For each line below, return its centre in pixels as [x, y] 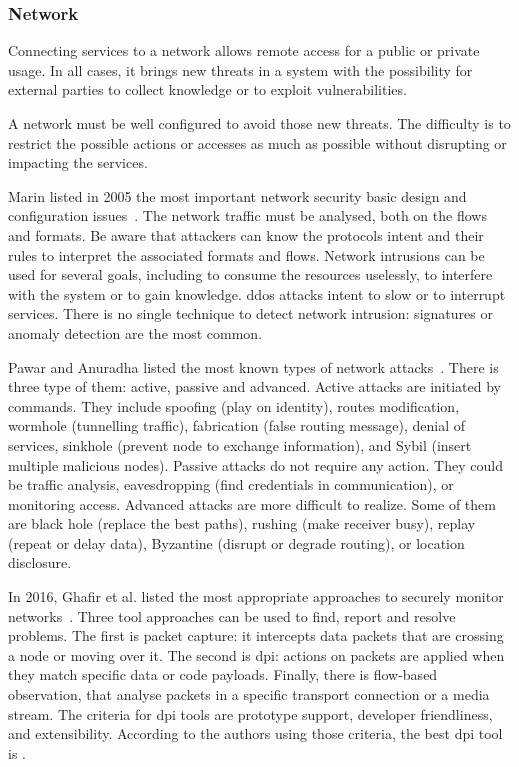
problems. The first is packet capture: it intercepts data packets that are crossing [256, 635]
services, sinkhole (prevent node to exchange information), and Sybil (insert [240, 444]
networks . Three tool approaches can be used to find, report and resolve [232, 615]
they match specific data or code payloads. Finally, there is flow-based [223, 674]
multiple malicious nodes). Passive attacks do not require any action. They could [255, 464]
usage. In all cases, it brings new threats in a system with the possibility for [240, 69]
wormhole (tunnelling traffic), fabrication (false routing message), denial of [236, 425]
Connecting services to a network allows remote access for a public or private [244, 50]
